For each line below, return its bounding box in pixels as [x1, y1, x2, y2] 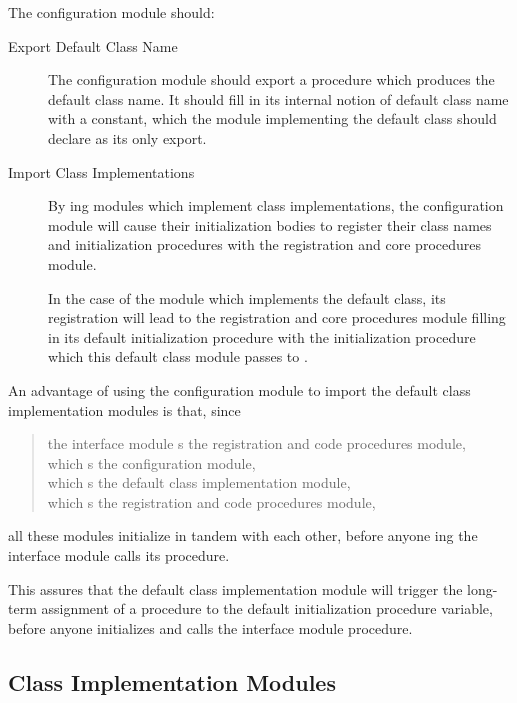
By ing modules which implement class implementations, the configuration [48, 195, 504, 216]
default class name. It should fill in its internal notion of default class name [48, 88, 509, 109]
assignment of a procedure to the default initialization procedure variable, [41, 598, 493, 619]
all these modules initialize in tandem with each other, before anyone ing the [8, 525, 478, 546]
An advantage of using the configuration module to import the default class [8, 379, 471, 400]
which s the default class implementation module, [47, 472, 351, 493]
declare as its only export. [48, 127, 207, 148]
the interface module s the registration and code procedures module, [47, 433, 466, 454]
